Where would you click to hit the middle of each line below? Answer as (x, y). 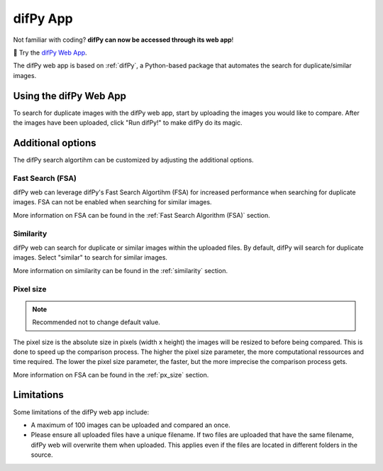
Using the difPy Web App (70, 96)
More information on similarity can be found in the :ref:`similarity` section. (121, 270)
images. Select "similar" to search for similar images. (90, 257)
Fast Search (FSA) (45, 178)
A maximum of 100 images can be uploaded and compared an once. (131, 425)
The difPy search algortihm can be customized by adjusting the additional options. (134, 160)
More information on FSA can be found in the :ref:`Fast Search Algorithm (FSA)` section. (142, 215)
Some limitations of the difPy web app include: (81, 412)
